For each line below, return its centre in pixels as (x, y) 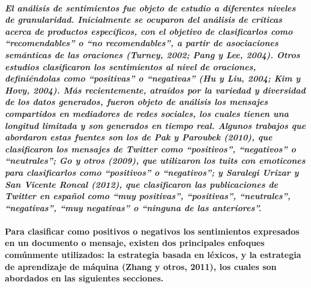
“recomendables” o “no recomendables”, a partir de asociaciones (142, 43)
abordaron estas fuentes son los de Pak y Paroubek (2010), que (139, 137)
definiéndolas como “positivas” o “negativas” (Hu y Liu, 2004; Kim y (153, 78)
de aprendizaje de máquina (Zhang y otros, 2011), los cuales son (141, 266)
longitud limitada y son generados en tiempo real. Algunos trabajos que (155, 125)
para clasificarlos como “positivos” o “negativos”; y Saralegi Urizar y (152, 172)
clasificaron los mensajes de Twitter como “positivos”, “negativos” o (150, 148)
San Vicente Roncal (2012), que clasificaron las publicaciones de (141, 184)
